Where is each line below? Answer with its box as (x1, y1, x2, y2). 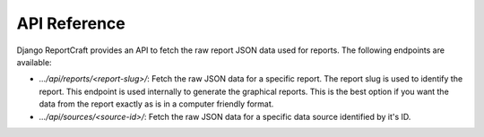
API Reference (16, 13, 125, 33)
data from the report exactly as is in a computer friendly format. (39, 98, 274, 109)
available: (16, 56, 53, 67)
